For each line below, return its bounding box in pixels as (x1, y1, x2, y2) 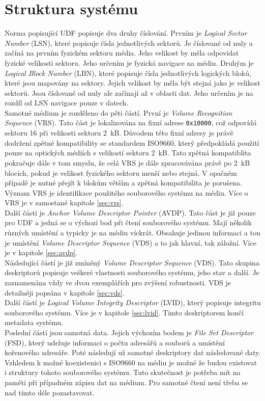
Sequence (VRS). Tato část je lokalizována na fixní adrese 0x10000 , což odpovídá (5, 117, 257, 128)
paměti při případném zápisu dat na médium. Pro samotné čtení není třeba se (5, 377, 248, 387)
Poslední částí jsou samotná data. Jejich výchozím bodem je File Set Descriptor (5, 327, 254, 337)
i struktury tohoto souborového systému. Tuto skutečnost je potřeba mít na (5, 367, 241, 378)
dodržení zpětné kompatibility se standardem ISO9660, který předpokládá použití (5, 137, 259, 148)
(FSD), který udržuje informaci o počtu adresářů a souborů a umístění (5, 337, 225, 347)
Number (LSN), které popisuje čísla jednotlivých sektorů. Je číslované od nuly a (5, 37, 253, 48)
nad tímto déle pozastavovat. (5, 387, 95, 397)
